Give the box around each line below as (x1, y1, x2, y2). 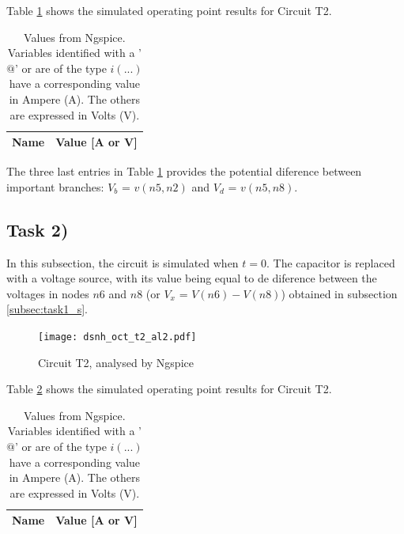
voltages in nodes (6, 285, 89, 301)
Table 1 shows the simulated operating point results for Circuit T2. (6, 2, 332, 18)
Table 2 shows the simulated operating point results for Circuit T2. (6, 381, 332, 397)
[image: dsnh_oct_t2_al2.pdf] (38, 331, 197, 343)
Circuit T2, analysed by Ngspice (38, 354, 194, 370)
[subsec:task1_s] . (6, 301, 88, 317)
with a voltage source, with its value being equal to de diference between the (6, 270, 377, 286)
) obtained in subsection (281, 285, 398, 301)
